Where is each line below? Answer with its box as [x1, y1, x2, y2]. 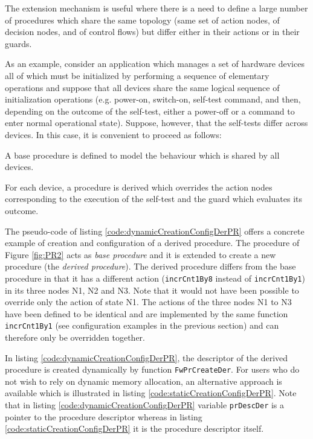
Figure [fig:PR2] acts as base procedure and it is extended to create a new [5, 248, 276, 261]
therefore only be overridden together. [5, 330, 145, 343]
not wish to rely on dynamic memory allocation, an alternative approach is [5, 374, 282, 387]
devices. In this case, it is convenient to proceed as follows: [5, 128, 222, 141]
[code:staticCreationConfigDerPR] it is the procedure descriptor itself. [5, 422, 264, 435]
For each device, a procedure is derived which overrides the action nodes [5, 180, 273, 193]
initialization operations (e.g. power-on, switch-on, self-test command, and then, [5, 93, 301, 106]
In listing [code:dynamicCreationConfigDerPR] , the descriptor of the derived [5, 351, 288, 364]
